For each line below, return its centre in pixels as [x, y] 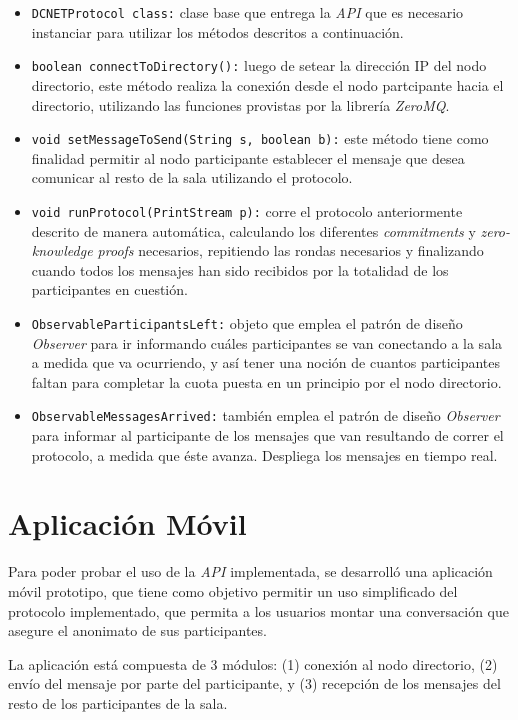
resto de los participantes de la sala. [118, 702]
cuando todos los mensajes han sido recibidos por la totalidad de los [240, 269]
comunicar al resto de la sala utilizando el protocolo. [192, 177]
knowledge [62, 250]
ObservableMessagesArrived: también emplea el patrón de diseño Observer [265, 415]
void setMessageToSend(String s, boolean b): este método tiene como [260, 138]
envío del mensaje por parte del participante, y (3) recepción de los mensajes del [254, 683]
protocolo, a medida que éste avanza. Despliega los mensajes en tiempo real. [264, 454]
